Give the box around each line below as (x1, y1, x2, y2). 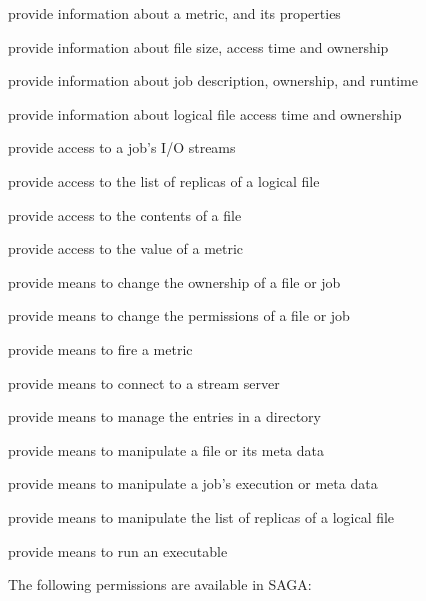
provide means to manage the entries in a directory (8, 406, 321, 427)
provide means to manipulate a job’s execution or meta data (8, 473, 378, 494)
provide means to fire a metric (8, 338, 193, 359)
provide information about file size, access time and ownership (8, 36, 389, 57)
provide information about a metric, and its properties (8, 3, 341, 23)
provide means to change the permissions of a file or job (8, 305, 350, 326)
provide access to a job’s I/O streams (8, 137, 236, 158)
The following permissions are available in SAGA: (8, 574, 312, 595)
